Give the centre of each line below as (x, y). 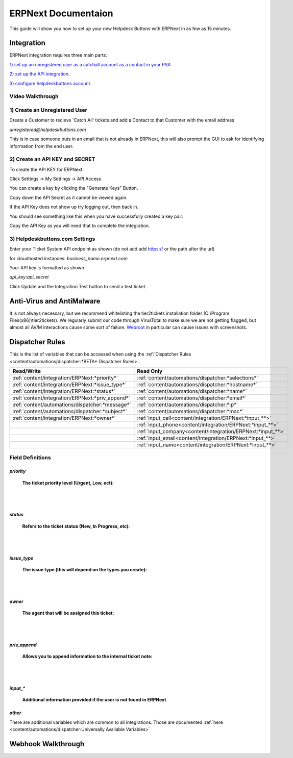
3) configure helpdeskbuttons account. (51, 83)
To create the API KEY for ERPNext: (47, 169)
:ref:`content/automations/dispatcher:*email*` (192, 398)
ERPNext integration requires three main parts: (58, 55)
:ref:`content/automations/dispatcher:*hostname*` (197, 385)
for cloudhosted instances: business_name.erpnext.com (68, 258)
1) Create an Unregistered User (48, 110)
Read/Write (27, 371)
